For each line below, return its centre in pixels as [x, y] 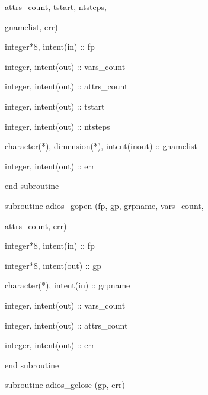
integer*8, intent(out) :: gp [53, 265]
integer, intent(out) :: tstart [55, 106]
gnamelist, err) [31, 26]
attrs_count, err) [36, 225]
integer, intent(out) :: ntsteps [57, 126]
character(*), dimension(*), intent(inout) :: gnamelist [101, 146]
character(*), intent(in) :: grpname [68, 285]
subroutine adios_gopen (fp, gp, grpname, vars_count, [104, 205]
